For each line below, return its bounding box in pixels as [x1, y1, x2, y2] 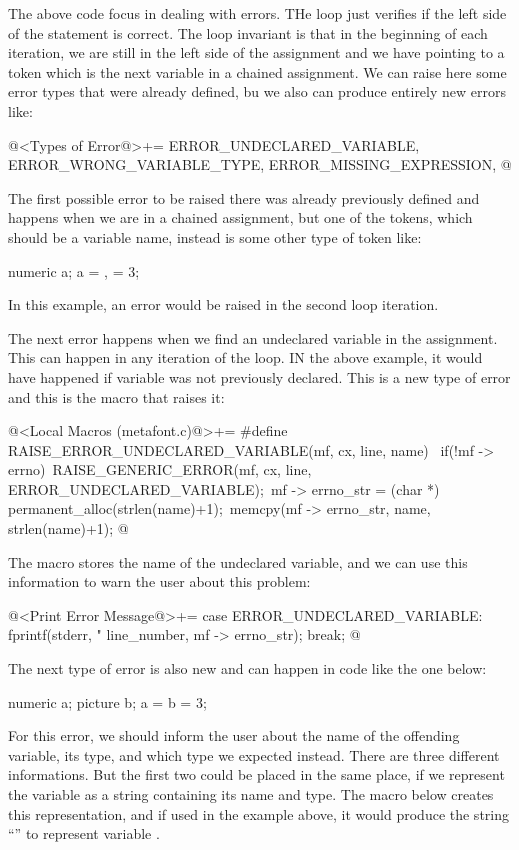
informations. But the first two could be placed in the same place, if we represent [8, 764, 505, 785]
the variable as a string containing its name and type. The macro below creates [8, 784, 494, 804]
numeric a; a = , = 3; [8, 260, 140, 281]
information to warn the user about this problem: [8, 571, 311, 592]
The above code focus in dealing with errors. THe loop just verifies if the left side [8, 3, 507, 23]
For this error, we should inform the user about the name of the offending [8, 725, 460, 746]
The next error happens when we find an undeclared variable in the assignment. [8, 327, 498, 348]
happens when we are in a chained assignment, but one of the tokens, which [8, 207, 473, 228]
